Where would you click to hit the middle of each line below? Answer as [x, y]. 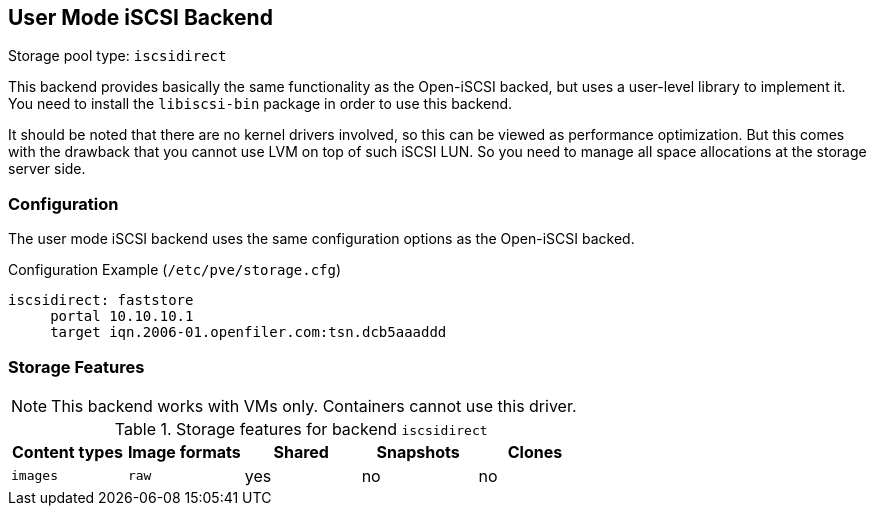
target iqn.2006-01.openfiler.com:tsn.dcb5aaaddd [248, 332]
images [34, 476]
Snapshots [418, 451]
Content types [67, 451]
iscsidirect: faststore [101, 300]
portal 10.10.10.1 [122, 316]
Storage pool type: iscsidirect [117, 56]
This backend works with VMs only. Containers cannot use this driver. [314, 405]
